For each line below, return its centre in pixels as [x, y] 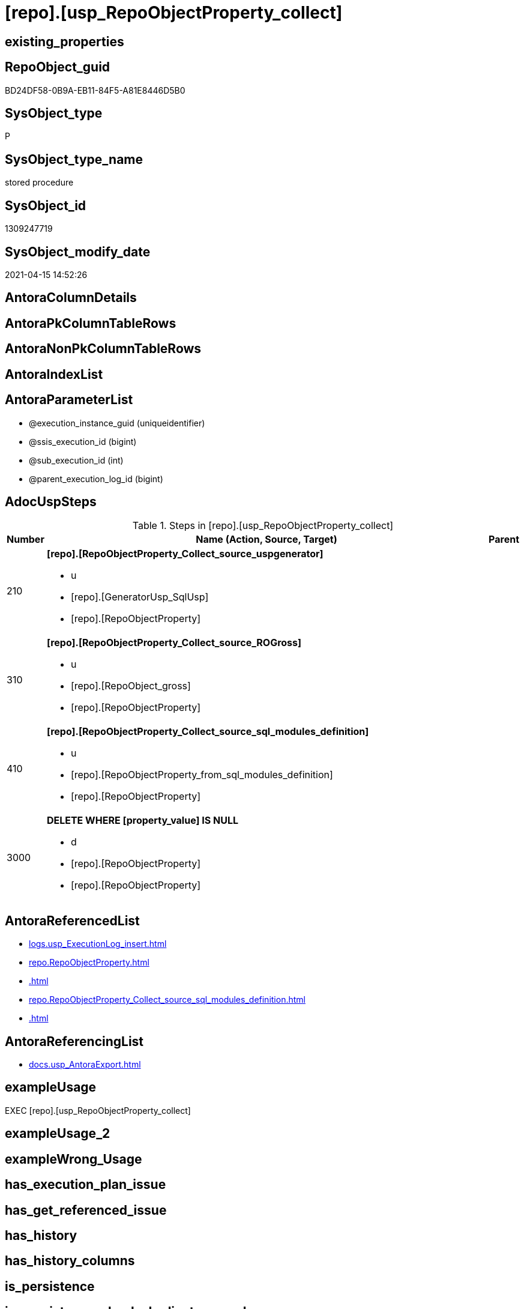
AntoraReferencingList [74, 1041]
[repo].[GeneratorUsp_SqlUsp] [140, 597]
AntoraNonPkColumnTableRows [103, 349]
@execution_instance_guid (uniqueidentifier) [117, 423]
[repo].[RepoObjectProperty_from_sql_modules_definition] [202, 775]
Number [26, 540]
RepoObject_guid [58, 67]
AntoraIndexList [54, 374]
